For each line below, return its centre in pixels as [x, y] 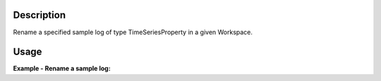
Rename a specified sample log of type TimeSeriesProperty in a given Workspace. [133, 32]
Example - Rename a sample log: [62, 68]
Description [40, 15]
